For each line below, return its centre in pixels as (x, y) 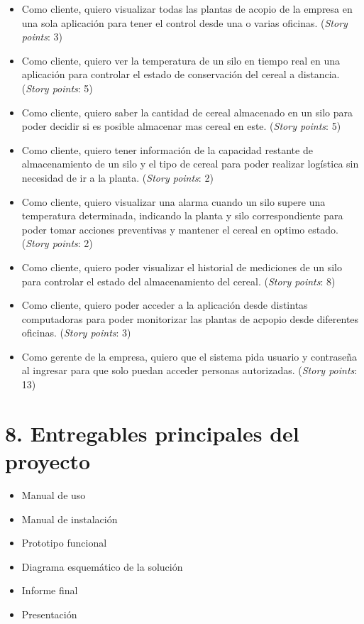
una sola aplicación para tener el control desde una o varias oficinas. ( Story (184, 22)
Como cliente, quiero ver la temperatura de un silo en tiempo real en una (181, 60)
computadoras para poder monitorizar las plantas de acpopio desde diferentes (190, 318)
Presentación (49, 614)
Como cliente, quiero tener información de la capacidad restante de (167, 149)
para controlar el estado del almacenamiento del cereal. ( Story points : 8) (178, 281)
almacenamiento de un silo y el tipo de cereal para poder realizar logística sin (190, 164)
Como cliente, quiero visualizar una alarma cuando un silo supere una (173, 201)
